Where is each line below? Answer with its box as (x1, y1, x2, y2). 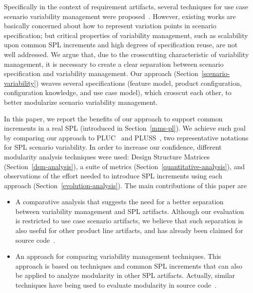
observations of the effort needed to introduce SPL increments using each (4, 171, 222, 181)
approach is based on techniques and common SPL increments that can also (15, 260, 242, 271)
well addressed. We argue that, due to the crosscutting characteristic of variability (4, 49, 249, 59)
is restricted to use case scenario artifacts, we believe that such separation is (15, 215, 243, 226)
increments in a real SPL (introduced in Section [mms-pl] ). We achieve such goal (4, 123, 246, 133)
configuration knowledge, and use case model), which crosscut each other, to (4, 87, 232, 98)
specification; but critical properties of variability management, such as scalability (4, 30, 248, 40)
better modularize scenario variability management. (4, 97, 158, 107)
